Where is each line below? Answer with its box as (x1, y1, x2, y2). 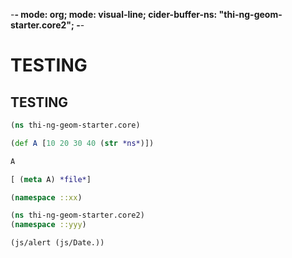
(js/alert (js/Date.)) (10, 238, 105, 248)
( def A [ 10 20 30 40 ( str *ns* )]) (10, 138, 155, 148)
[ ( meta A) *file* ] (10, 174, 92, 184)
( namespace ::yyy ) (10, 220, 87, 230)
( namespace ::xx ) (10, 192, 83, 203)
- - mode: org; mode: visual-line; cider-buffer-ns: (10, 9, 218, 20)
